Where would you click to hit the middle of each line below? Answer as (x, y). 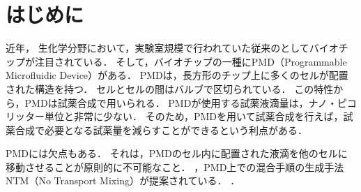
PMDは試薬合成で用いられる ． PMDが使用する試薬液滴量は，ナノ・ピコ (191, 102)
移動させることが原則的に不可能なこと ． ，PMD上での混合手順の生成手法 (175, 167)
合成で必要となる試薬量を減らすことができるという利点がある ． (161, 130)
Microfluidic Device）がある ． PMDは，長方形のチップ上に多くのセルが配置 (177, 75)
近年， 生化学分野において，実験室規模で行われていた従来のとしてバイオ (172, 48)
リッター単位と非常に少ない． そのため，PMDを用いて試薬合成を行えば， (175, 116)
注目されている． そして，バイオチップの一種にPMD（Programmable (191, 61)
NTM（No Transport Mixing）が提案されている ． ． (123, 180)
